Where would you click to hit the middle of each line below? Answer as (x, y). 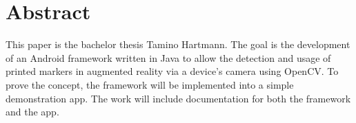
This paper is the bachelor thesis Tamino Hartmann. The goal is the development (178, 44)
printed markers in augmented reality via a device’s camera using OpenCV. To (172, 71)
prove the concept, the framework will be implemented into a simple (150, 84)
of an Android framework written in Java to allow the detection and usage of (168, 57)
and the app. (32, 112)
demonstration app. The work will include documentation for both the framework (178, 98)
